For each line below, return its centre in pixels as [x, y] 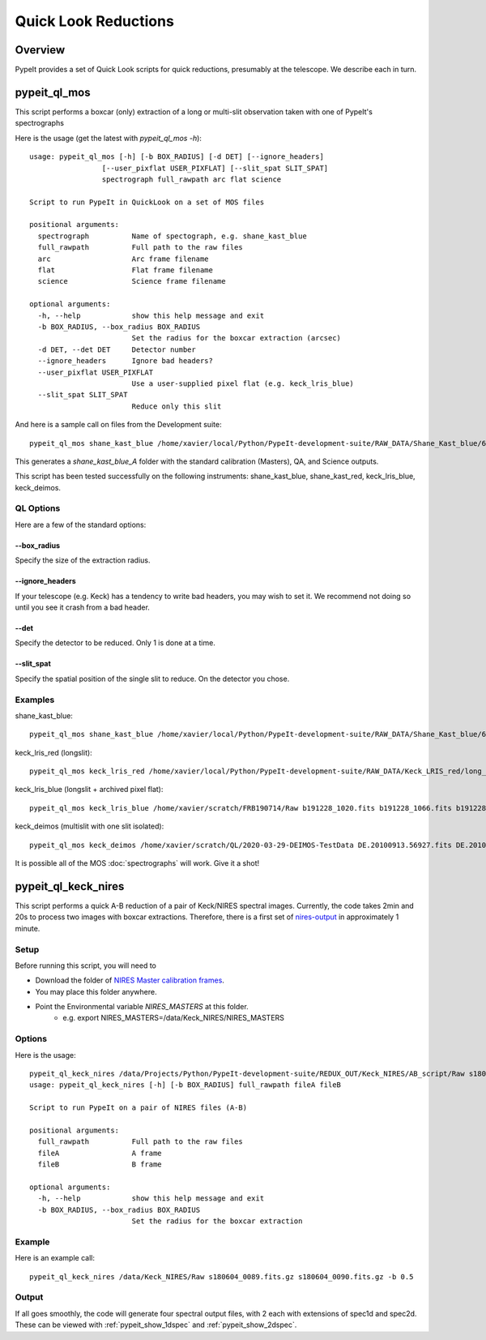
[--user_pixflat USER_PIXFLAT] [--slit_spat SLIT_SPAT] [215, 168]
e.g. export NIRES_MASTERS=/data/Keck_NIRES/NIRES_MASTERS [174, 1018]
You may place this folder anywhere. [96, 991]
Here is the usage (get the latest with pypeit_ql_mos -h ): [109, 138]
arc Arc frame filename [124, 259]
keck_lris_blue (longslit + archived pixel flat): [89, 790]
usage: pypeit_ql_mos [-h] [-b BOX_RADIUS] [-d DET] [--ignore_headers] [177, 157]
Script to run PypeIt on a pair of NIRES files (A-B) [138, 1108]
